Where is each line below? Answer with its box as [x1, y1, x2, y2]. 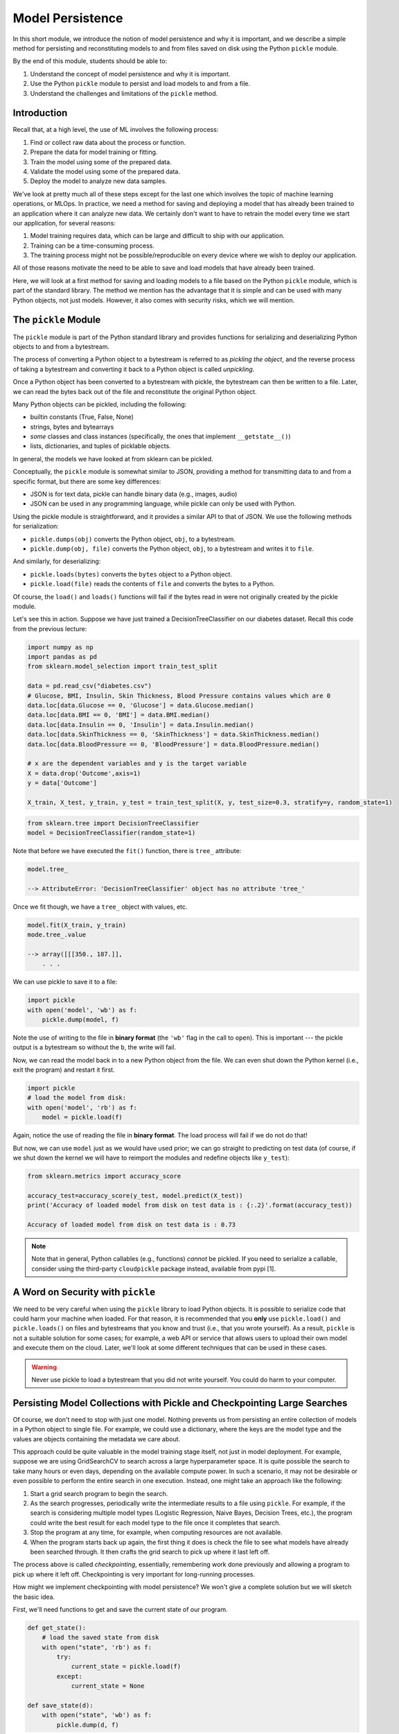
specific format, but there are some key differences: [12, 477, 161, 486]
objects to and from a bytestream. [12, 342, 110, 350]
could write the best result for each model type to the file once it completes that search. [30, 1518, 281, 1527]
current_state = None [71, 1682, 145, 1690]
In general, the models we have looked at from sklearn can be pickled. [12, 454, 214, 463]
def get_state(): [27, 1624, 87, 1631]
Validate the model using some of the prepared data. [30, 167, 180, 175]
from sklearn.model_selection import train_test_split [27, 662, 218, 671]
